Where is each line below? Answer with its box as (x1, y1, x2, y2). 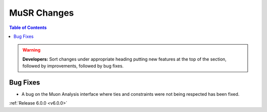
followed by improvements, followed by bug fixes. (22, 63, 124, 69)
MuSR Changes (9, 7, 74, 18)
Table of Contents (9, 25, 47, 30)
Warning (22, 47, 41, 53)
